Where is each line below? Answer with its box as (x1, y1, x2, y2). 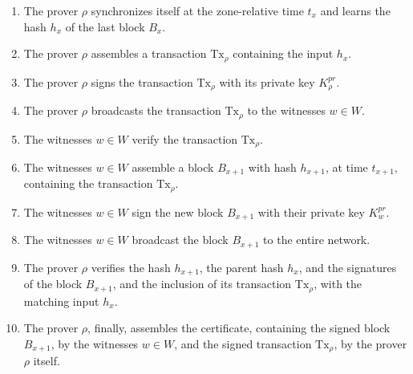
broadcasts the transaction (91, 102, 221, 119)
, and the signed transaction (174, 335, 312, 352)
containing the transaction (23, 175, 153, 192)
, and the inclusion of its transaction (112, 275, 292, 292)
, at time (325, 159, 368, 175)
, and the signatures (298, 258, 397, 275)
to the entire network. (263, 231, 370, 248)
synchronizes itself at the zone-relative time (91, 2, 304, 18)
